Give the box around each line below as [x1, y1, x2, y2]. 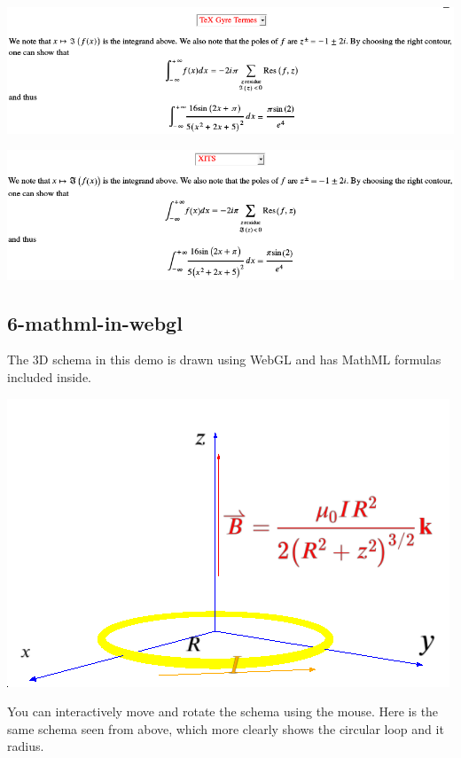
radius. [7, 737, 44, 755]
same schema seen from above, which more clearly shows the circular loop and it [7, 719, 444, 738]
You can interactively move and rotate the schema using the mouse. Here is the [7, 702, 439, 721]
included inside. [7, 368, 91, 387]
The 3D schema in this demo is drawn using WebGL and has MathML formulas [7, 350, 441, 369]
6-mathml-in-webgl [7, 309, 183, 336]
